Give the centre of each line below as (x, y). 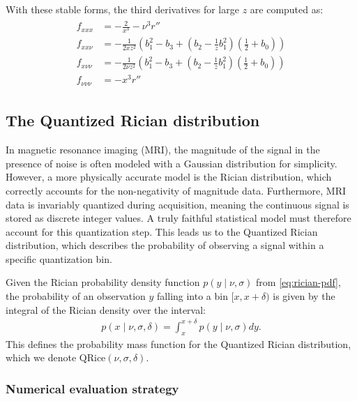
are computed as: (287, 9)
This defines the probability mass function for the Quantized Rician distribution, (178, 343)
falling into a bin (192, 296)
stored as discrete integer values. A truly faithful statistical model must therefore (178, 218)
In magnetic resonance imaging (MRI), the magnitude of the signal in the (163, 150)
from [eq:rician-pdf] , (298, 282)
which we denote (41, 357)
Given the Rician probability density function (103, 282)
